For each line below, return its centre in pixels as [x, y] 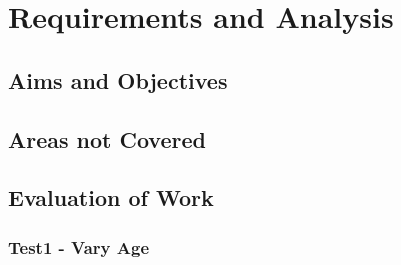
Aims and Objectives [118, 79]
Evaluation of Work [111, 197]
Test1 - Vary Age [79, 246]
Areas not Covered [107, 138]
